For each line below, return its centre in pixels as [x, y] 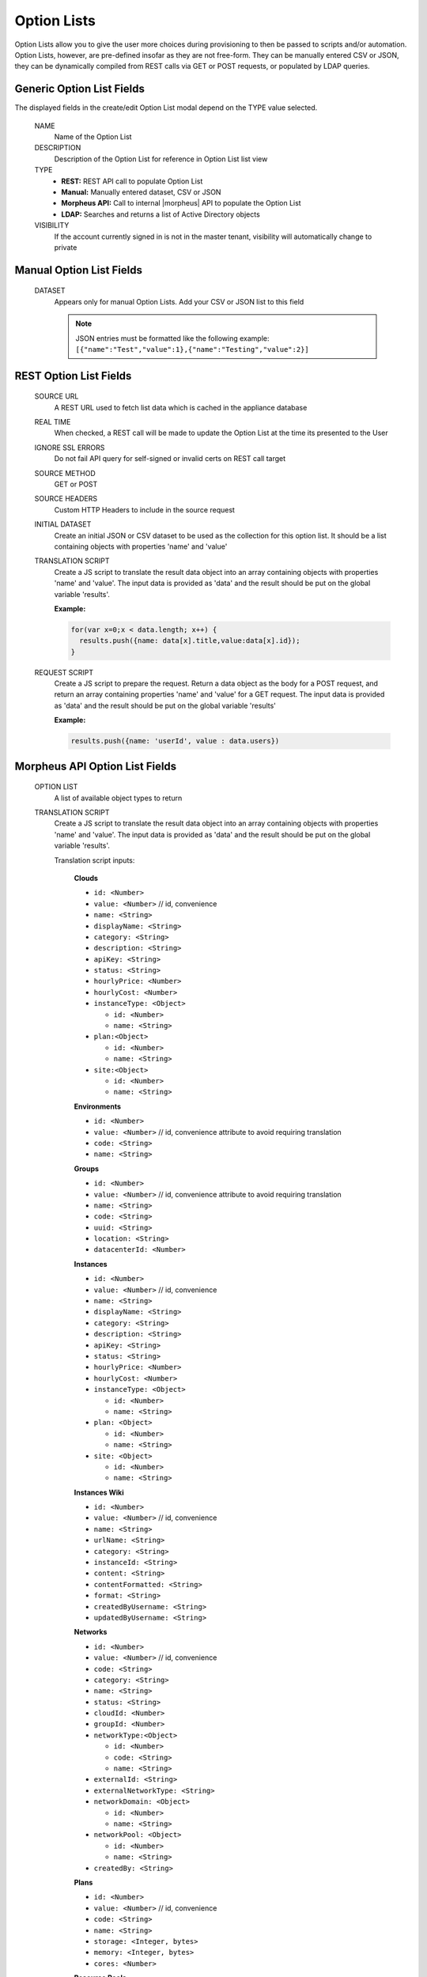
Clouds [86, 878]
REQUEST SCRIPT [64, 672]
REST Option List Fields [73, 376]
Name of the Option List [93, 137]
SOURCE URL [57, 396]
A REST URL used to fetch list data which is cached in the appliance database [181, 407]
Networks [91, 1632]
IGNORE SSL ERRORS [70, 448]
